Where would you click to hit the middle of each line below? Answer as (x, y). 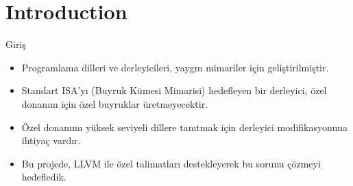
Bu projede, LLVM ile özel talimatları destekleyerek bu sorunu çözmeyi (171, 163)
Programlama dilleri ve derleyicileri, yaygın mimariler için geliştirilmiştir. (175, 67)
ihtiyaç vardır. (51, 140)
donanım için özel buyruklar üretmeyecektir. (115, 103)
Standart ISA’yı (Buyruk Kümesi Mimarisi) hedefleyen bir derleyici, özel (174, 90)
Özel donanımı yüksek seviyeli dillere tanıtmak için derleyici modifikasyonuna (184, 127)
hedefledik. (44, 177)
